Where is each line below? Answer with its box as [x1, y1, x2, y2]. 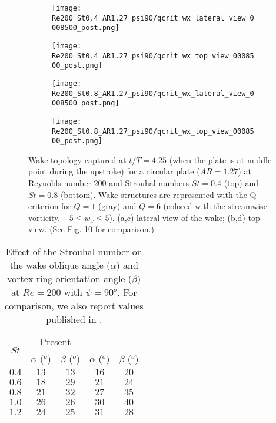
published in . [46, 312, 102, 326]
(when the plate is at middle [169, 153, 272, 166]
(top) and [224, 177, 259, 189]
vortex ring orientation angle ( [7, 272, 132, 286]
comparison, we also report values [5, 299, 144, 313]
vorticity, [28, 211, 61, 223]
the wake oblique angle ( [9, 258, 111, 272]
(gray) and [98, 200, 137, 212]
